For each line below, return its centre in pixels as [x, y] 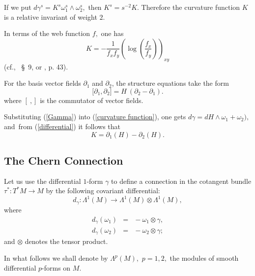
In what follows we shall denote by [56, 258]
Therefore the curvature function [191, 7]
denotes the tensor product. [66, 241]
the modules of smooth [204, 258]
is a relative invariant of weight [51, 17]
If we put [18, 7]
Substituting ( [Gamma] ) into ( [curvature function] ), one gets [95, 117]
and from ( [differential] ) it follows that [62, 126]
